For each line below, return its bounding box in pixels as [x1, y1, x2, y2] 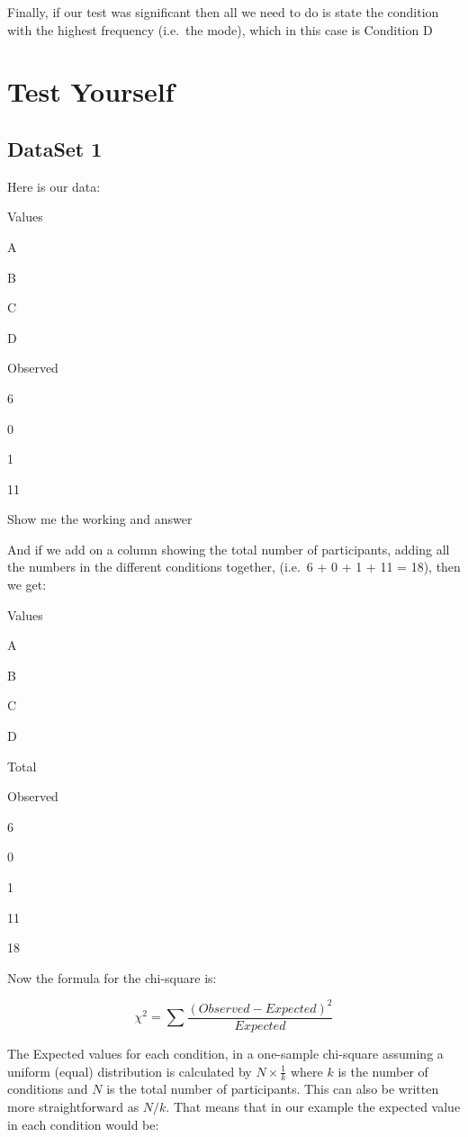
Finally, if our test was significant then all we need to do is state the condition [7, 3, 439, 21]
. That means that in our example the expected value [166, 1096, 461, 1115]
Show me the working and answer [7, 510, 193, 528]
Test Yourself [7, 73, 175, 110]
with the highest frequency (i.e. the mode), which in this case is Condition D [7, 20, 433, 39]
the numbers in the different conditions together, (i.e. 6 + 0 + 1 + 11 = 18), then [7, 557, 461, 576]
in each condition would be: [7, 1114, 159, 1133]
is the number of [337, 1061, 428, 1080]
